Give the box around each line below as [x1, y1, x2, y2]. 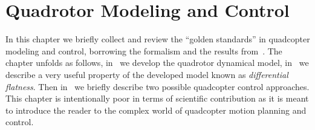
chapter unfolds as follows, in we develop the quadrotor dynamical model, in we [5, 56, 309, 69]
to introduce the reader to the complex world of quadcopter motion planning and [5, 103, 307, 116]
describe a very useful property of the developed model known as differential [5, 68, 288, 80]
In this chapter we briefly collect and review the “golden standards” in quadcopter [5, 33, 310, 45]
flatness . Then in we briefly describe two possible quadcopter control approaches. [5, 80, 310, 93]
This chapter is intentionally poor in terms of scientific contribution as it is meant [5, 92, 309, 105]
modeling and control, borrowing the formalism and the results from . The [5, 44, 282, 57]
